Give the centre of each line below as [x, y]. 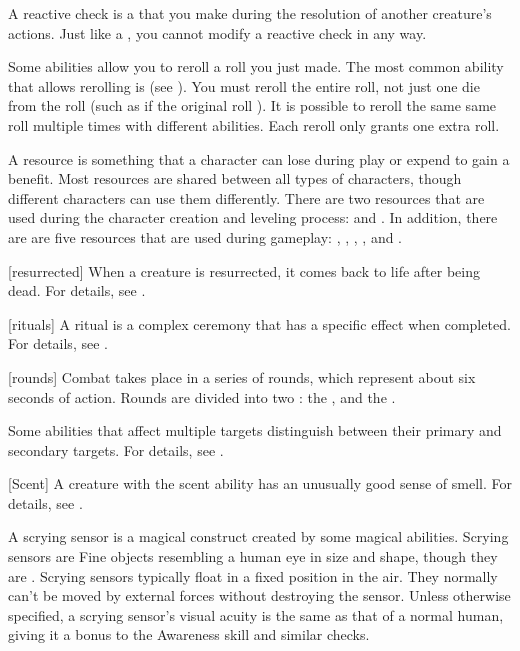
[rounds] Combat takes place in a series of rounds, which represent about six [242, 376]
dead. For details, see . [77, 290]
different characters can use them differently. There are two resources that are [246, 197]
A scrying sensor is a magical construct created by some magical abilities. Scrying [258, 536]
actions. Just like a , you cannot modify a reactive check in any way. [217, 32]
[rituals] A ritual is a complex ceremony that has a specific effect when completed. [259, 323]
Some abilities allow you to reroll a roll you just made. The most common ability [256, 66]
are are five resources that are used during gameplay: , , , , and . [205, 236]
